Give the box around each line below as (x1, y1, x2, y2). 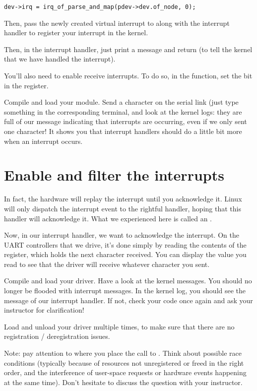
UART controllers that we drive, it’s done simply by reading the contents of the (4, 239, 247, 250)
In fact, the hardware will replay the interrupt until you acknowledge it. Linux (4, 194, 242, 204)
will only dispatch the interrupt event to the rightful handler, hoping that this (4, 203, 241, 213)
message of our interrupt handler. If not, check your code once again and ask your (4, 295, 253, 305)
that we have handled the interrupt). (4, 54, 116, 64)
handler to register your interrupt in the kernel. (4, 27, 148, 38)
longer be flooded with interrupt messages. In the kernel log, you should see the (4, 285, 246, 296)
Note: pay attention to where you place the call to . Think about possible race (4, 348, 242, 358)
